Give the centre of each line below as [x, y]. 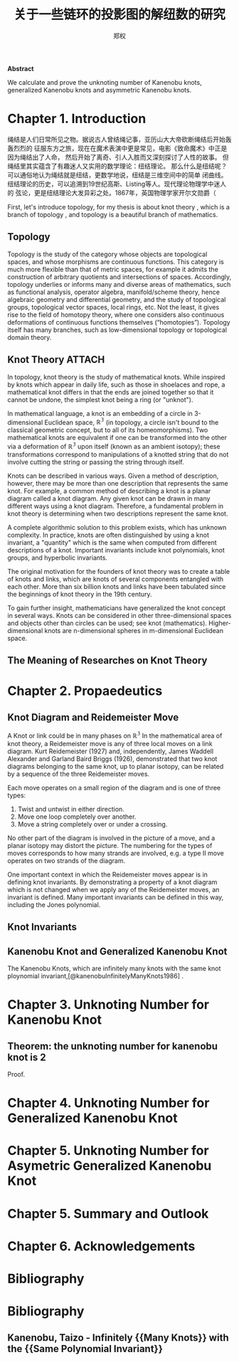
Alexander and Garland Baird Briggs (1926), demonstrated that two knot [112, 758]
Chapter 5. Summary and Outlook [108, 1214]
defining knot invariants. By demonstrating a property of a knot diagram [112, 882]
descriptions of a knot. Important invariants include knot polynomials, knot [116, 550]
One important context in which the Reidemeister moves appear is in [108, 874]
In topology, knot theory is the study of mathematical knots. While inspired [116, 377]
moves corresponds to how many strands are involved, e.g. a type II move [116, 853]
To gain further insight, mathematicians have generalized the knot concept [117, 608]
